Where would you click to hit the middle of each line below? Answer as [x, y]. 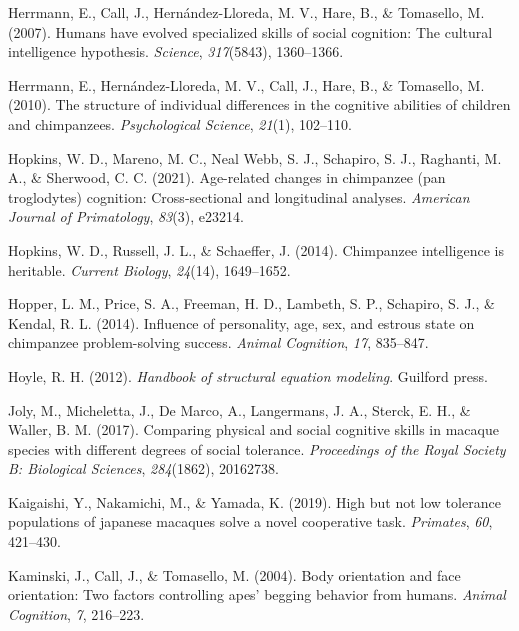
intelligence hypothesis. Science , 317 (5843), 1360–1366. [176, 51]
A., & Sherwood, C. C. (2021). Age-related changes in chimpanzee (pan [227, 177]
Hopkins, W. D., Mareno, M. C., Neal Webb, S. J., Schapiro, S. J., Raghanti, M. [255, 157]
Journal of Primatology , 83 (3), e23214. [126, 216]
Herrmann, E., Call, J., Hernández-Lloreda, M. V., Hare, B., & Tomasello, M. [246, 12]
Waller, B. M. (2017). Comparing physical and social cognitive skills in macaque [253, 429]
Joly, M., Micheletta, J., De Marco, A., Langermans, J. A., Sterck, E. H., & [239, 409]
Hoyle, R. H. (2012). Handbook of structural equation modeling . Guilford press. [248, 375]
